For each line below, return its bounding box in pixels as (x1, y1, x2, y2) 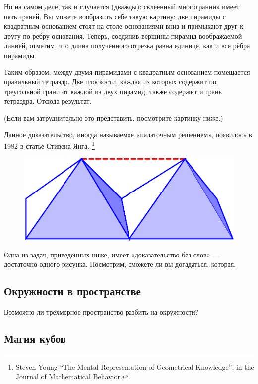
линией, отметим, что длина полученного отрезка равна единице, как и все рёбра (4, 40, 250, 51)
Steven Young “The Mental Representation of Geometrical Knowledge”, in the (15, 361, 254, 372)
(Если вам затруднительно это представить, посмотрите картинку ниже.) (4, 112, 223, 123)
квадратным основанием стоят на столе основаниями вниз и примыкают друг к (4, 21, 243, 31)
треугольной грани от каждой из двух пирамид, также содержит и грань (4, 86, 222, 96)
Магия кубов (4, 330, 66, 346)
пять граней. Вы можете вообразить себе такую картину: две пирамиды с (4, 11, 226, 21)
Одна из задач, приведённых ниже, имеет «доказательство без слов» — (4, 249, 220, 259)
